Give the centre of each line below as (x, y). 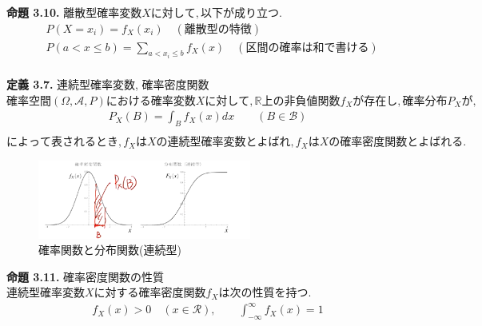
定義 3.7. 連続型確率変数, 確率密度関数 (108, 84)
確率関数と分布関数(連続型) (110, 250)
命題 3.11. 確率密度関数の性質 (86, 276)
